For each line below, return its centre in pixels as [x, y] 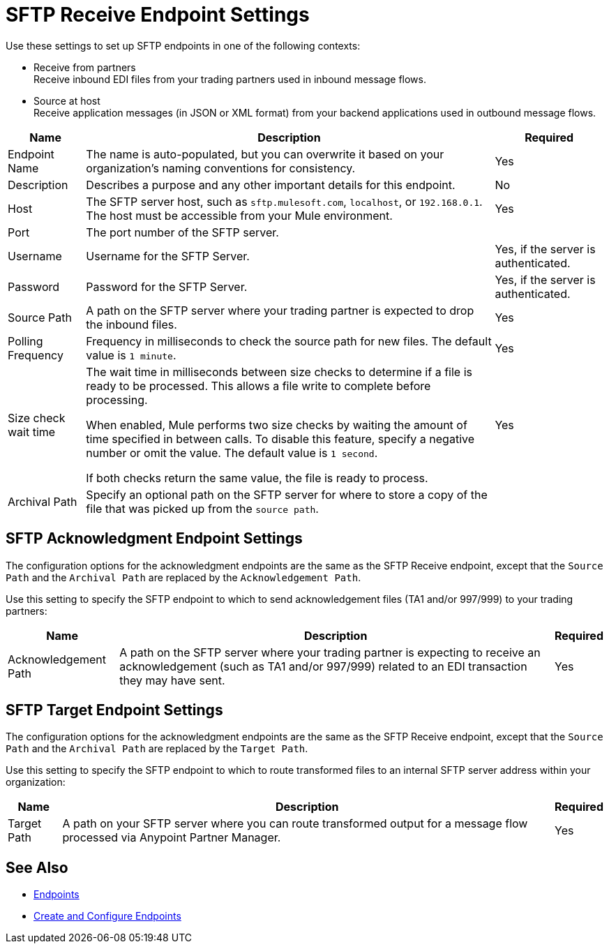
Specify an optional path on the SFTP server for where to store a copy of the [287, 494]
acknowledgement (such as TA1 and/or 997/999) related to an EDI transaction [323, 666]
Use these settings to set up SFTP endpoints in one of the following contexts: [183, 45]
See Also [37, 867]
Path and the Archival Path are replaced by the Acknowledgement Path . [183, 577]
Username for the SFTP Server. [168, 256]
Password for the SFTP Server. [167, 286]
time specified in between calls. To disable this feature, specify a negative [280, 439]
